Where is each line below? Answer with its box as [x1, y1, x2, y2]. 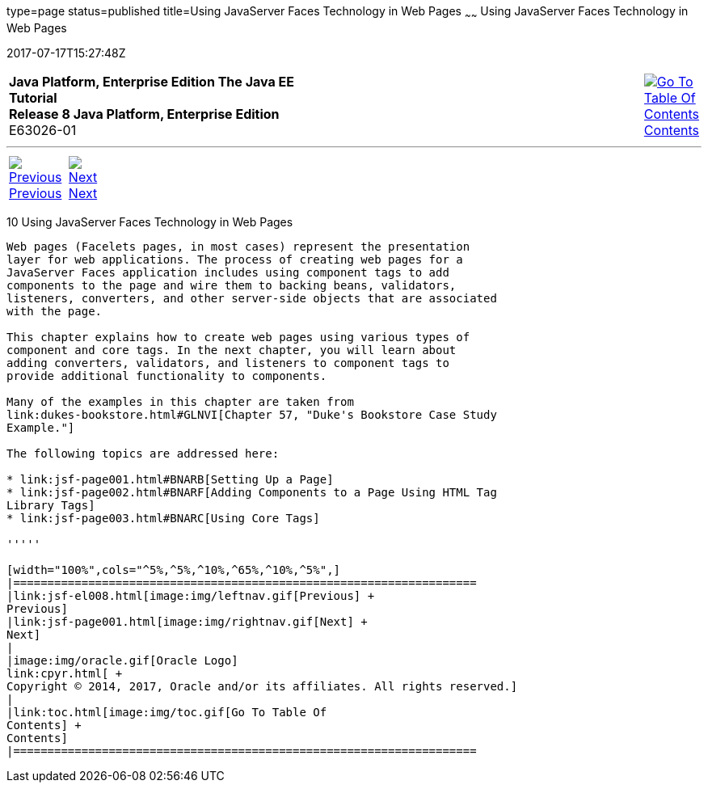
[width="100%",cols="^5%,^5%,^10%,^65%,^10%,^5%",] [6, 563, 341, 576]
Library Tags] [6, 498, 95, 512]
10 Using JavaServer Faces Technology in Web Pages [6, 214, 293, 229]
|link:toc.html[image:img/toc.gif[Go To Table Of [6, 705, 327, 719]
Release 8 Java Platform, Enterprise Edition [9, 105, 280, 122]
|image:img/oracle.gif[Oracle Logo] [6, 653, 238, 667]
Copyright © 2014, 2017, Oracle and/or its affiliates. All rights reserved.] [6, 679, 518, 693]
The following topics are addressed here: [6, 446, 280, 460]
